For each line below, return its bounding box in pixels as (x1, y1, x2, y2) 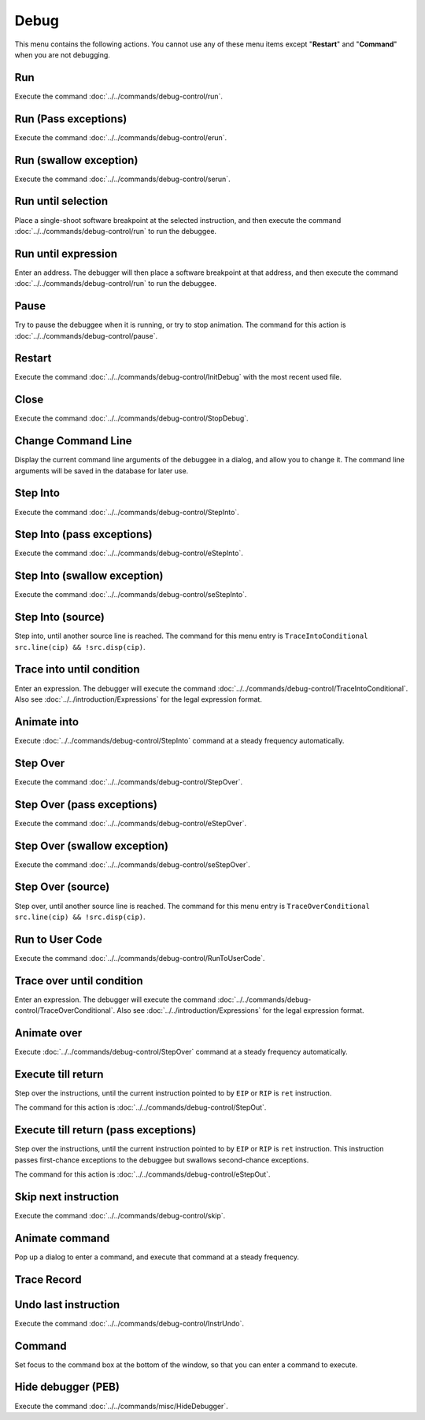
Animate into (14, 715, 79, 729)
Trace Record (14, 1273, 82, 1286)
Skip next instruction (14, 1190, 120, 1203)
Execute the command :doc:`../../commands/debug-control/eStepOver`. (14, 818, 247, 828)
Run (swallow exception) (14, 154, 139, 167)
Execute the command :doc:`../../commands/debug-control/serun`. (14, 174, 231, 184)
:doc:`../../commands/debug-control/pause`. (14, 331, 157, 340)
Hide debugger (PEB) (14, 1381, 120, 1394)
